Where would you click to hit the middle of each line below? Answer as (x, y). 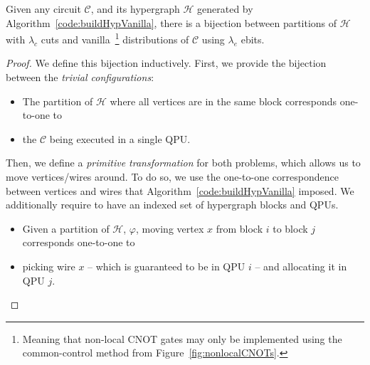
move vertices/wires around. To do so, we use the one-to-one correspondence (172, 176)
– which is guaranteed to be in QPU (166, 266)
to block (290, 228)
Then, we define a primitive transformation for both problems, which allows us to (183, 163)
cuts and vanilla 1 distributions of (115, 38)
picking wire (49, 266)
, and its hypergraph (135, 9)
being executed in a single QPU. (120, 138)
